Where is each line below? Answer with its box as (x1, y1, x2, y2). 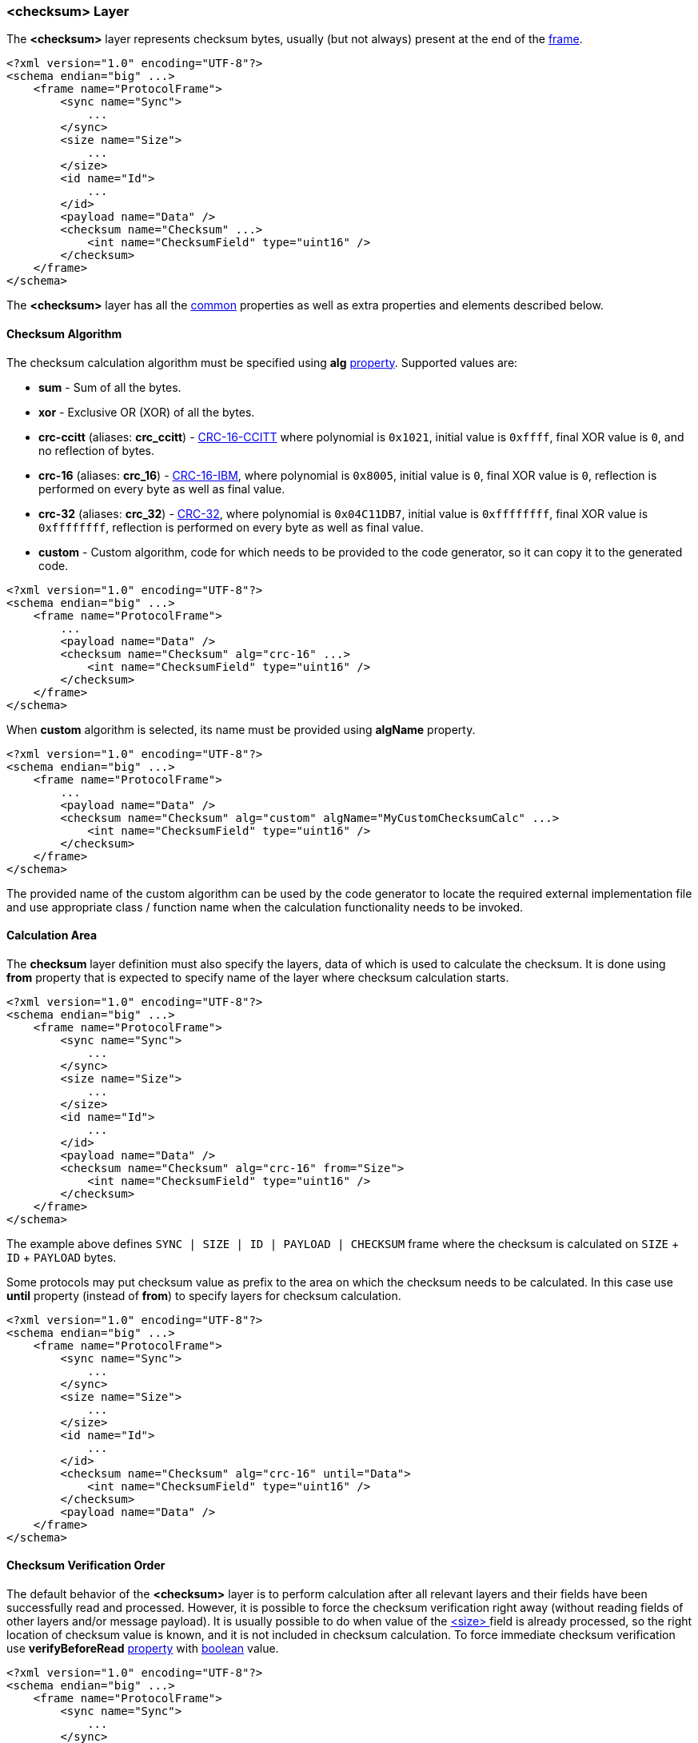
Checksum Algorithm (6, 326, 122, 341)
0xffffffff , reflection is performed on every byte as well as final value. (38, 520, 424, 534)
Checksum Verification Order (6, 1558, 166, 1573)
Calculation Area (6, 928, 98, 943)
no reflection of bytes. (38, 443, 155, 457)
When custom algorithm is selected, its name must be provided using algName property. (6, 722, 476, 736)
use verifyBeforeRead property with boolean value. (6, 1641, 279, 1656)
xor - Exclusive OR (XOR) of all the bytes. (38, 405, 255, 419)
